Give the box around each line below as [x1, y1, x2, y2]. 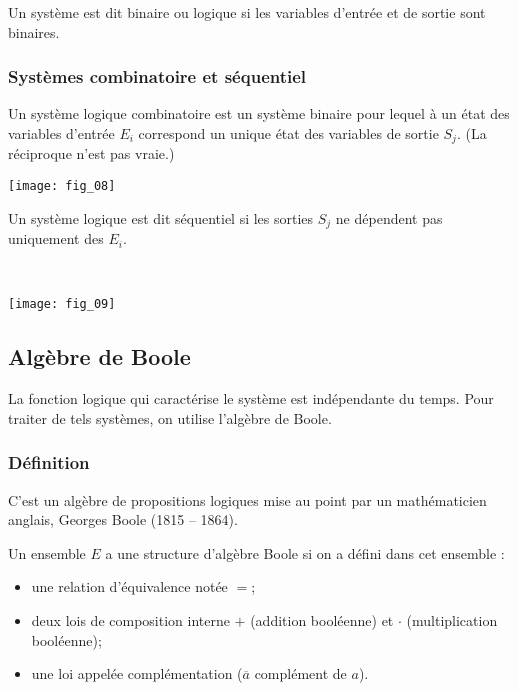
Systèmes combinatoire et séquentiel [8, 64, 307, 89]
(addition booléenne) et [250, 609, 394, 630]
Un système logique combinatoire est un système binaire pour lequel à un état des [8, 103, 510, 124]
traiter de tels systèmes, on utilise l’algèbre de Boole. [8, 407, 332, 428]
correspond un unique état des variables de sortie [138, 123, 439, 143]
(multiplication [406, 609, 498, 630]
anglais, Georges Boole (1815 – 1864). [8, 509, 238, 530]
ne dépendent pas [335, 207, 443, 228]
